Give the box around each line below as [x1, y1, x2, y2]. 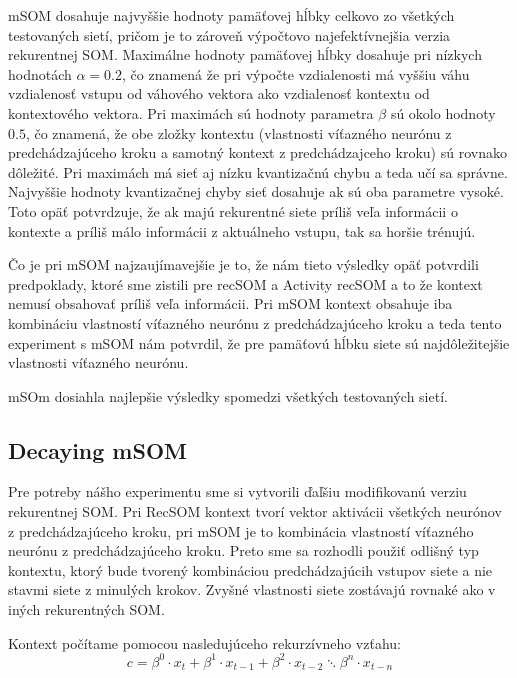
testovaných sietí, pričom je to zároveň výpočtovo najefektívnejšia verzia [8, 24, 451, 45]
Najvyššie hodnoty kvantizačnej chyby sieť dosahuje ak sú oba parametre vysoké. [8, 181, 504, 202]
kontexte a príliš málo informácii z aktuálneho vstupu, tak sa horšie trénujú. [8, 220, 476, 241]
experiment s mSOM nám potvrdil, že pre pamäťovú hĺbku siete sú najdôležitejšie [8, 332, 510, 353]
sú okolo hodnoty [390, 102, 496, 123]
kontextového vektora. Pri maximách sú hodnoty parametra [8, 102, 374, 123]
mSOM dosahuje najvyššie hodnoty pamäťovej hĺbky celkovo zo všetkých [8, 5, 455, 25]
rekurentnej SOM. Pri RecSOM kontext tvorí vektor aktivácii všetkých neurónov [8, 501, 502, 522]
